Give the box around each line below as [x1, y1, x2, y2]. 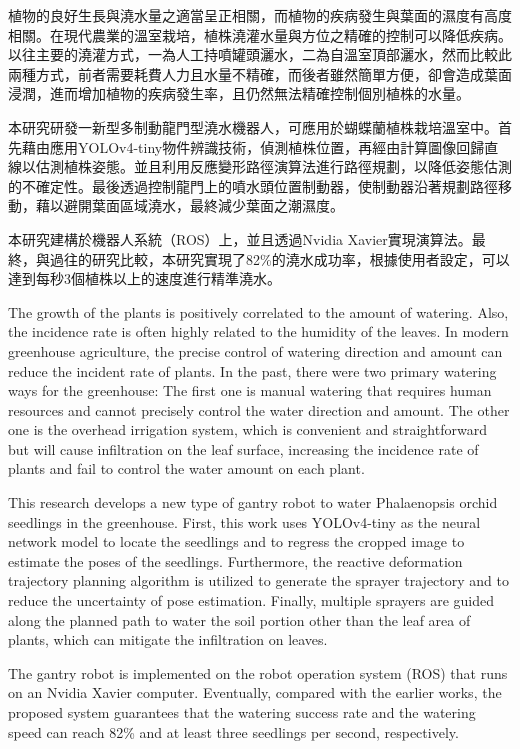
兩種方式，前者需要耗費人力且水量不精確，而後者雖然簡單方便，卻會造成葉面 [8, 63, 512, 84]
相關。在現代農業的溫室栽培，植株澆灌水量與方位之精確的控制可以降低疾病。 [8, 24, 512, 45]
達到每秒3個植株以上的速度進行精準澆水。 [8, 268, 281, 289]
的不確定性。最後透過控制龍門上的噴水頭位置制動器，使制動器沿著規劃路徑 [8, 175, 498, 196]
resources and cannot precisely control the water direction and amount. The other [8, 399, 510, 420]
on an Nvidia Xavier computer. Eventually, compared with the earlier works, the [8, 682, 502, 703]
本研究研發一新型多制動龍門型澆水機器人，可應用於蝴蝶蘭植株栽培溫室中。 [8, 116, 498, 137]
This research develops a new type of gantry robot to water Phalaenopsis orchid [8, 492, 498, 513]
